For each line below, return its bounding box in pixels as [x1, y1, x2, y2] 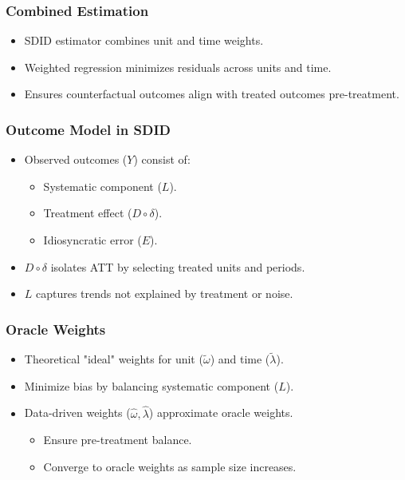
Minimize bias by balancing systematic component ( [24, 377, 279, 394]
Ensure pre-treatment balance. [43, 431, 192, 448]
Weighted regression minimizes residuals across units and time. [24, 58, 332, 75]
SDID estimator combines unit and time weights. [24, 32, 264, 49]
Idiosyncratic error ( [43, 232, 142, 248]
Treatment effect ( [43, 204, 132, 221]
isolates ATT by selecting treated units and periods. [50, 258, 305, 275]
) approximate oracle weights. [148, 404, 293, 421]
